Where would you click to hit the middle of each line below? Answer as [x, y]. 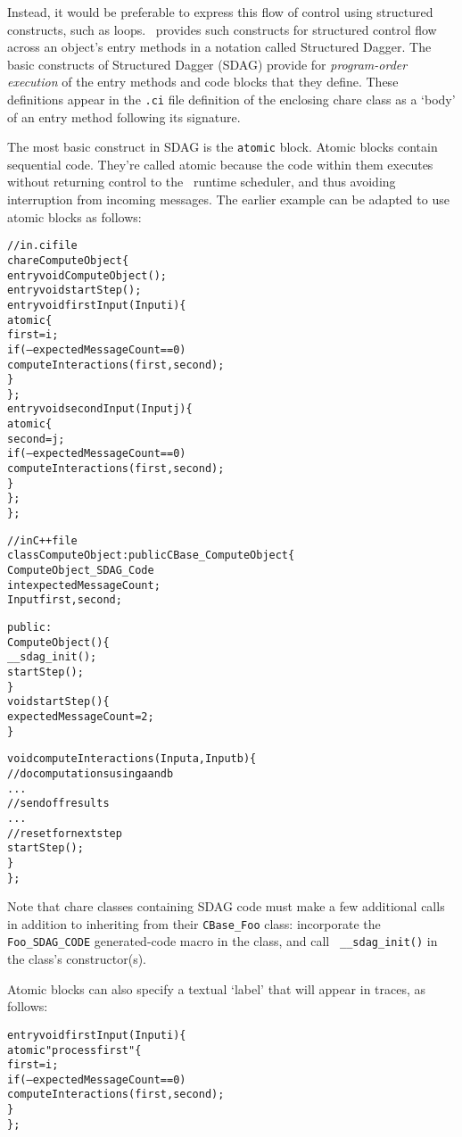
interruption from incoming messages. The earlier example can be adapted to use [228, 199]
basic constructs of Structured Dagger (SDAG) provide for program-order [207, 64]
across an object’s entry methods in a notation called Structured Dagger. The [219, 47]
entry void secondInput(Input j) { [100, 409]
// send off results [58, 804]
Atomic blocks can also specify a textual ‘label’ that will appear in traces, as [217, 988]
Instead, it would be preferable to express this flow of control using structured [220, 12]
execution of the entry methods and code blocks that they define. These [203, 82]
